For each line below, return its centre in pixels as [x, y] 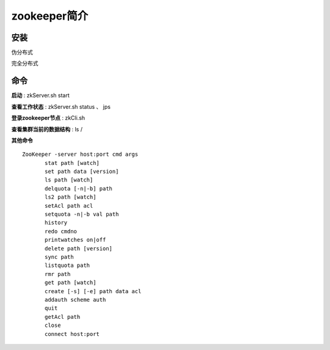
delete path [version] [79, 248]
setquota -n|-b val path [82, 214]
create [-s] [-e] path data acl [93, 291]
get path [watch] [71, 283]
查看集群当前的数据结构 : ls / [47, 129]
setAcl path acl [69, 206]
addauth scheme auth [75, 300]
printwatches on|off [75, 240]
